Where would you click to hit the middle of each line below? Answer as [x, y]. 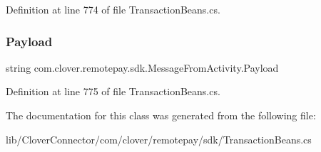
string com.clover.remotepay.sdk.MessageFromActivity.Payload [142, 67]
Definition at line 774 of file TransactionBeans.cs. [113, 9]
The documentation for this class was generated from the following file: [161, 115]
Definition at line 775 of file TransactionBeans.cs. [113, 91]
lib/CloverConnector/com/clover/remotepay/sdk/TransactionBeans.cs [159, 139]
